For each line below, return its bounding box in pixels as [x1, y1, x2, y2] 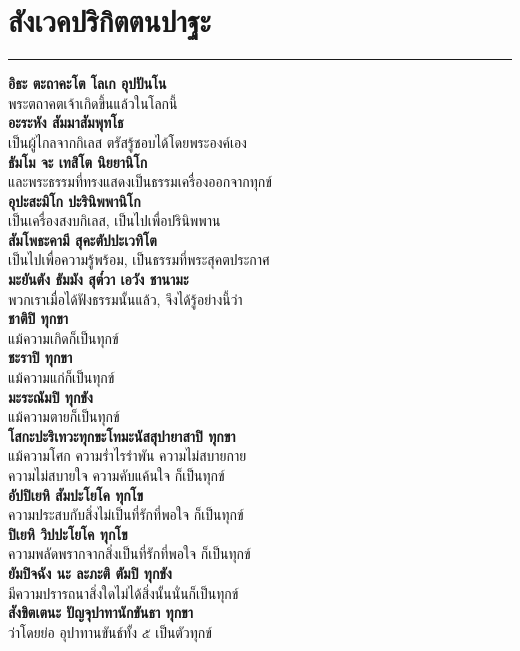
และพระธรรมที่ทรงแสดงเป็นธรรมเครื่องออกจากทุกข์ [8, 171, 272, 192]
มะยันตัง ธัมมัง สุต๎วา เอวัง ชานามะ [8, 269, 189, 290]
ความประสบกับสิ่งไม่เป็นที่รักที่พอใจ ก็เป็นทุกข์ [8, 504, 244, 525]
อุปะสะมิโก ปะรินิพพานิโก [8, 190, 141, 211]
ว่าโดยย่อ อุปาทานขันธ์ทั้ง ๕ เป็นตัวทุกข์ [8, 621, 212, 642]
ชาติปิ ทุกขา [8, 308, 69, 329]
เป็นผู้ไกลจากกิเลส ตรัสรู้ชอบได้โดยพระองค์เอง [8, 131, 247, 152]
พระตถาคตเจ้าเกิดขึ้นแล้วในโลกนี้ [8, 92, 178, 113]
